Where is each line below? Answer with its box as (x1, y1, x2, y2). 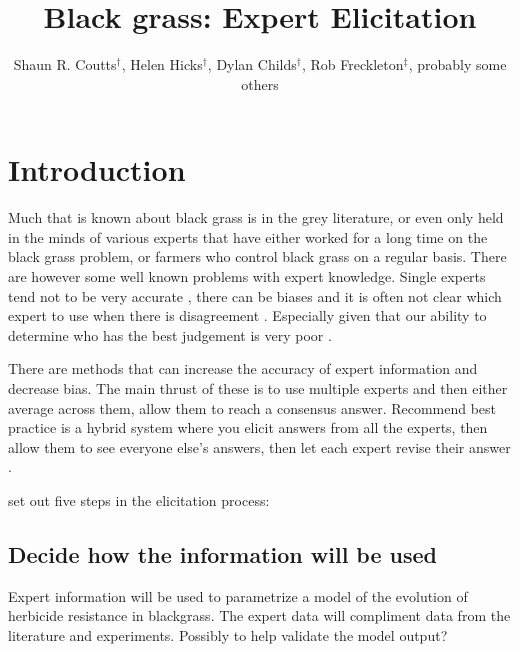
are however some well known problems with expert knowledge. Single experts (8, 266, 486, 287)
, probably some (408, 54, 507, 75)
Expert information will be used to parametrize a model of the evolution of (8, 585, 468, 606)
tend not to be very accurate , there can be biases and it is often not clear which (8, 285, 502, 306)
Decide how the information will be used (8, 538, 438, 569)
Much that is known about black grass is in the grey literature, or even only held (8, 207, 504, 228)
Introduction (8, 149, 186, 190)
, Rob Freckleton (301, 54, 404, 75)
